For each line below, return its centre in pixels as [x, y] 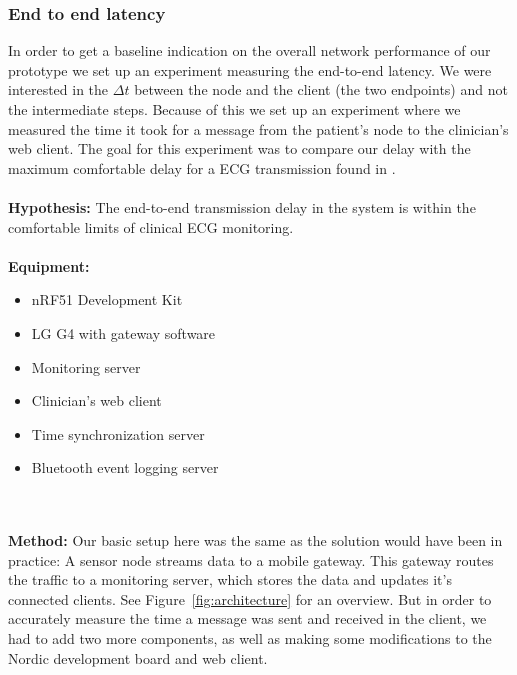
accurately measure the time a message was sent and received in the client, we [247, 618]
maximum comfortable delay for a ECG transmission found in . [202, 167]
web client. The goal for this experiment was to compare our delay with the [239, 148]
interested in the [58, 89]
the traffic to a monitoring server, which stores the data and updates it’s [230, 579]
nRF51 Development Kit [107, 299]
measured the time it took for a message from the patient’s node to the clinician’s [258, 128]
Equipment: [49, 265]
